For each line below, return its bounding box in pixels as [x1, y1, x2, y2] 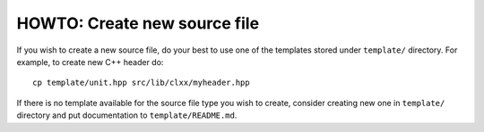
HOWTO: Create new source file [16, 13, 260, 33]
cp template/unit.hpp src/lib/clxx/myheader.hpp [32, 78, 250, 88]
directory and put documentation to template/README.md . [16, 110, 238, 120]
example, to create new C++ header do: [16, 56, 164, 67]
